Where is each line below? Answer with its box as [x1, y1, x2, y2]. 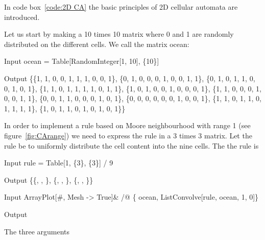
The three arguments [4, 226, 70, 236]
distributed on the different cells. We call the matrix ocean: [4, 38, 189, 49]
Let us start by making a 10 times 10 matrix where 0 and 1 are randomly [4, 29, 234, 39]
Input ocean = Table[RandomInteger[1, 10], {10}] [4, 56, 159, 66]
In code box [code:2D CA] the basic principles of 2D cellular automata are [4, 2, 238, 12]
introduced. [4, 11, 40, 22]
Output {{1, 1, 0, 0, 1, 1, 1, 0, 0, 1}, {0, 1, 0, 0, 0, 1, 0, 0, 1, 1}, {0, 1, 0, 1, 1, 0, [4, 73, 255, 83]
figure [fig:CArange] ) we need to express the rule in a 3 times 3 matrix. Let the [4, 130, 252, 140]
